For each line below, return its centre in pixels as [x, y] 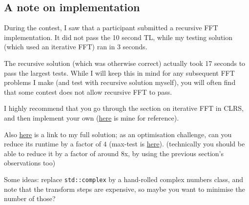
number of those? [30, 198]
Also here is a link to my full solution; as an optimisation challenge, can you [118, 134]
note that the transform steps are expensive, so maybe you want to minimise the [124, 189]
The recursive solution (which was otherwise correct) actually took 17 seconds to [125, 63]
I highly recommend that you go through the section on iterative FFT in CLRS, [124, 108]
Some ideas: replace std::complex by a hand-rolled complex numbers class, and [124, 179]
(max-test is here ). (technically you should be [177, 144]
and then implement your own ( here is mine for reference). [92, 117]
